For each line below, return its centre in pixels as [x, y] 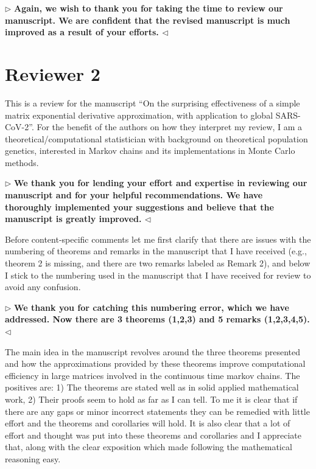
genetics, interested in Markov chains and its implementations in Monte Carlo [150, 151]
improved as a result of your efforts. [82, 32]
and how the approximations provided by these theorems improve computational [155, 363]
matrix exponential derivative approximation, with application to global [139, 115]
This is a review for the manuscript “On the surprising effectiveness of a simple [153, 102]
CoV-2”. [19, 127]
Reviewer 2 [53, 73]
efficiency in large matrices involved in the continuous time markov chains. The [153, 375]
